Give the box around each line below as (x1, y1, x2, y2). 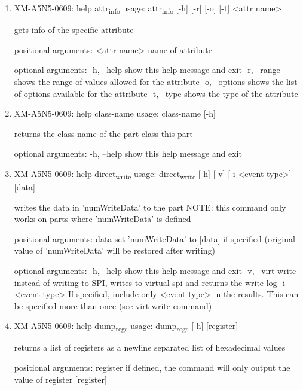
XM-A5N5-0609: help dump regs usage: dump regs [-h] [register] (14, 319, 238, 334)
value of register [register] (14, 373, 107, 385)
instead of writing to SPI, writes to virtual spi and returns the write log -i (14, 276, 285, 288)
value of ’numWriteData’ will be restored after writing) (14, 244, 215, 257)
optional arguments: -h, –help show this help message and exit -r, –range (14, 63, 280, 76)
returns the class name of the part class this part (14, 127, 193, 139)
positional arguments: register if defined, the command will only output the (14, 361, 290, 374)
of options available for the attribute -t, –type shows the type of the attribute (14, 87, 298, 99)
